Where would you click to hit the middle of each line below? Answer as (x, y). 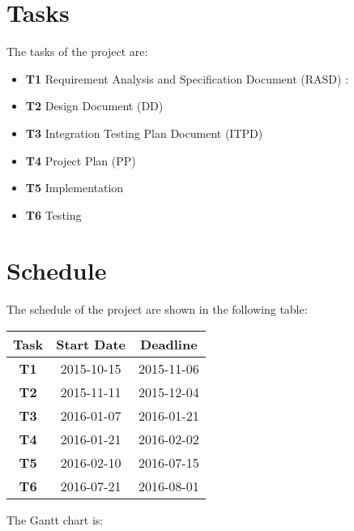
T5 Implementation (75, 188)
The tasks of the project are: (77, 51)
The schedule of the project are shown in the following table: (157, 309)
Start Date (91, 344)
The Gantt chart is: (55, 520)
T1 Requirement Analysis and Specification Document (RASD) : (187, 78)
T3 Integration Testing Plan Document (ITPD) (144, 133)
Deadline (169, 344)
